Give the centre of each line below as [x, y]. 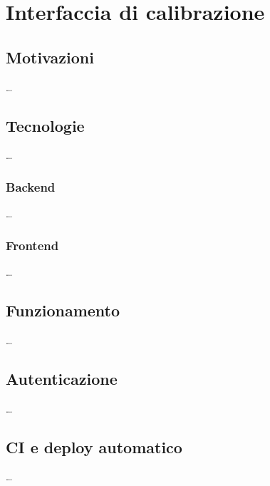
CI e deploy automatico [94, 446]
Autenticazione [62, 378]
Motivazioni [50, 57]
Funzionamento [63, 310]
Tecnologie [45, 125]
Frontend [32, 245]
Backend [31, 186]
